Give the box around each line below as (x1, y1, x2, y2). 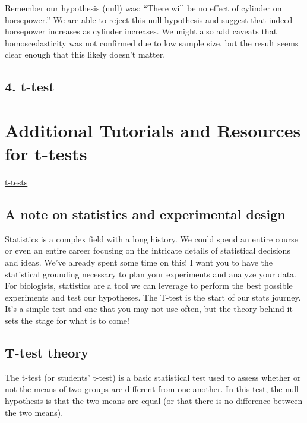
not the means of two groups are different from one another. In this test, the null (5, 383, 299, 395)
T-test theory (5, 343, 88, 361)
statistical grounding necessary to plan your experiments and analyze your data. (5, 267, 296, 280)
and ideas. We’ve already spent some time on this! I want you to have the (5, 256, 273, 269)
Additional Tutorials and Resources (5, 118, 301, 142)
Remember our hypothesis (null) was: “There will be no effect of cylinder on (5, 2, 282, 14)
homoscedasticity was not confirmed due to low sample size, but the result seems (5, 36, 299, 49)
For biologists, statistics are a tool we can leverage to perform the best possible (5, 279, 293, 292)
